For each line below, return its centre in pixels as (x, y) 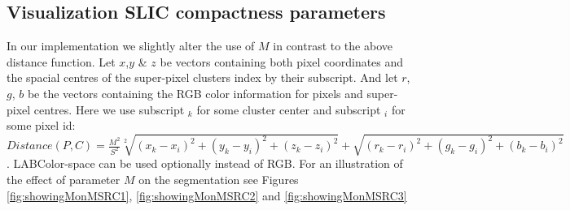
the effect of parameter (64, 179)
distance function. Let (61, 61)
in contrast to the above (333, 46)
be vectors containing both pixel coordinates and (282, 61)
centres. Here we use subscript (109, 109)
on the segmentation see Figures (219, 179)
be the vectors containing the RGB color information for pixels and (195, 93)
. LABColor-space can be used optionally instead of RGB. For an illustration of (205, 163)
